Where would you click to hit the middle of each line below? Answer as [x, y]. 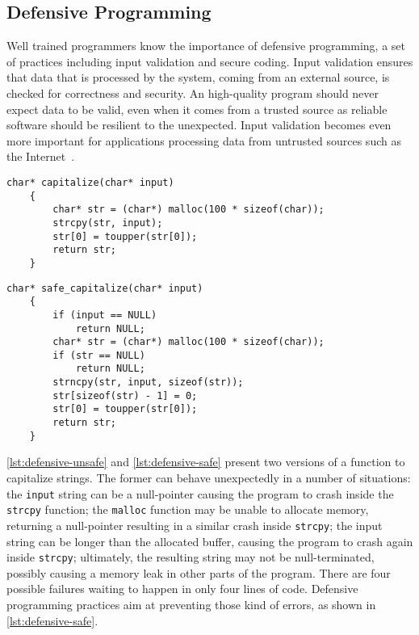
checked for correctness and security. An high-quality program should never [193, 93]
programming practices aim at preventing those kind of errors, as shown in [191, 605]
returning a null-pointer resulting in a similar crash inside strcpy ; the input [195, 525]
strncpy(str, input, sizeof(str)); [148, 383]
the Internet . [41, 156]
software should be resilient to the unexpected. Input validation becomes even [199, 125]
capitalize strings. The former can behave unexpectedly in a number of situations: [209, 478]
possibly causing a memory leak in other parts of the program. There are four [199, 572]
